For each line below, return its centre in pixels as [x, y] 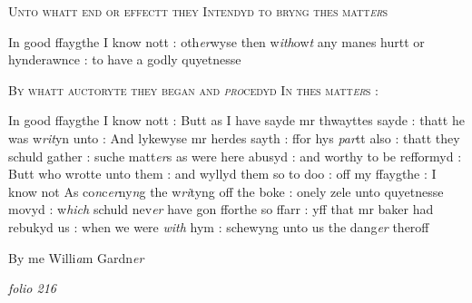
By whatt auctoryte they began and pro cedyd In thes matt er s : [193, 89]
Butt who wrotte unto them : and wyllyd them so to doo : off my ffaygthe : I [222, 174]
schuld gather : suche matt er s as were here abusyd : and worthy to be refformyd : [235, 156]
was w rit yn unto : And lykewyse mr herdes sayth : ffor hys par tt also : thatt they [234, 137]
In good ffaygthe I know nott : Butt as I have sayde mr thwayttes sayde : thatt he [236, 120]
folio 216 [32, 288]
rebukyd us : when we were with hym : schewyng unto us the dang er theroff [219, 226]
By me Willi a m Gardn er [76, 257]
